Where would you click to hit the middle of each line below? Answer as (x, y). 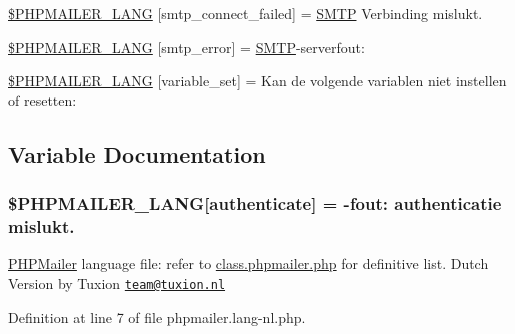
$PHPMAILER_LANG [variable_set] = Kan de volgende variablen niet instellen (257, 80)
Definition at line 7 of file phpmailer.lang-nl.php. (157, 316)
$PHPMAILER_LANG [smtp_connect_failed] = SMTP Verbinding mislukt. (245, 13)
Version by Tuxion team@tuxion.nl (117, 282)
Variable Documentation (137, 153)
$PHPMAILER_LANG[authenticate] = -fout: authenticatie (255, 203)
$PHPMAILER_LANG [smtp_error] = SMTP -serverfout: (186, 46)
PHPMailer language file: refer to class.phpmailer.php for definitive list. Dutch (248, 263)
